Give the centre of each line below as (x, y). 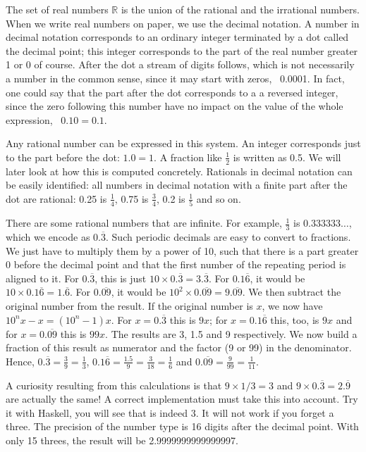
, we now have (292, 306)
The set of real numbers (57, 9)
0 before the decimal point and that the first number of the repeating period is (176, 264)
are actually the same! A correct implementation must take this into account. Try (182, 399)
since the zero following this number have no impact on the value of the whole (175, 106)
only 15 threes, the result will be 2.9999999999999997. (122, 440)
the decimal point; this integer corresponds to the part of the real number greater (182, 50)
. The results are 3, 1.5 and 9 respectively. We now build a (231, 333)
